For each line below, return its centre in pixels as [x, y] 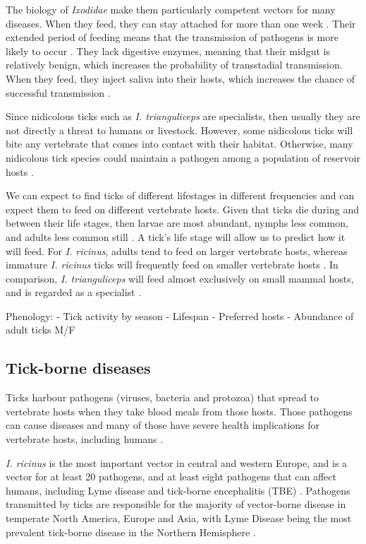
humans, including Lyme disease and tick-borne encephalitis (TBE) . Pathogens [178, 490]
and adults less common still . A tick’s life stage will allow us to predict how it [176, 236]
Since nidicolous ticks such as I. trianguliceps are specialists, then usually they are [183, 116]
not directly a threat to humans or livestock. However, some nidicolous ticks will [179, 130]
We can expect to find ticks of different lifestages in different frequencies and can [180, 195]
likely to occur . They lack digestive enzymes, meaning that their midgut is [168, 51]
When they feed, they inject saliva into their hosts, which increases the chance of [181, 78]
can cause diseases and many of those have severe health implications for [163, 425]
